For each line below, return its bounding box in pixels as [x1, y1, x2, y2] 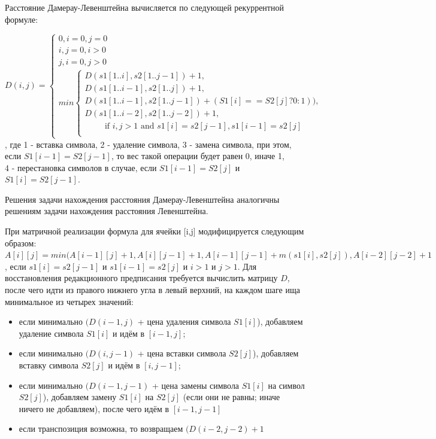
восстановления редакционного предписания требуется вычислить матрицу [5, 272, 278, 284]
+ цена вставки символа [137, 347, 226, 359]
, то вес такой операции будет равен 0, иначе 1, [111, 150, 284, 162]
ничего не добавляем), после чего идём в [19, 402, 169, 414]
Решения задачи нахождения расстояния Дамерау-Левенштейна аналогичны [5, 193, 280, 205]
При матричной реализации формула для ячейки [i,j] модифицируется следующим [5, 225, 304, 237]
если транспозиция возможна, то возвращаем [19, 422, 183, 435]
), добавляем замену [43, 391, 117, 403]
